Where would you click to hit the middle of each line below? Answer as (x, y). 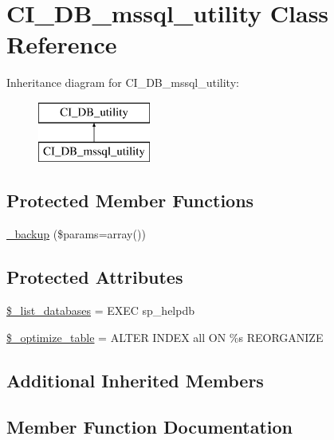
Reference (62, 44)
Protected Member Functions (130, 200)
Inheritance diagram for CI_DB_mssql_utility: (123, 82)
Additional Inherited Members (135, 380)
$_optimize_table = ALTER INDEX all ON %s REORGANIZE (165, 337)
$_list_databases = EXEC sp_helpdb (101, 310)
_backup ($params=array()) (76, 234)
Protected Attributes (95, 277)
